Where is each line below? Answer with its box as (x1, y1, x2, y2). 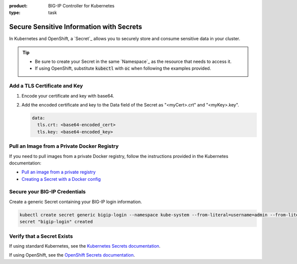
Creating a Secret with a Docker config (21, 176, 101, 182)
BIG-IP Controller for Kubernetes (48, 3, 115, 8)
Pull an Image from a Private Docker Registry (9, 143, 119, 150)
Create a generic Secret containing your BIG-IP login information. (9, 199, 142, 205)
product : (9, 3, 28, 8)
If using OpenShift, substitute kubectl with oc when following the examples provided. (35, 65, 211, 71)
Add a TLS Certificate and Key (9, 82, 83, 89)
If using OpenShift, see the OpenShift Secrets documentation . (9, 252, 135, 258)
